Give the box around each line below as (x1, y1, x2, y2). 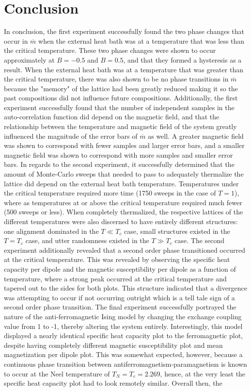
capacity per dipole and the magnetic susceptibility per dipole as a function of (4, 263, 236, 274)
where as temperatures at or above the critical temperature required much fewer (4, 197, 242, 207)
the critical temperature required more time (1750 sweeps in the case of (4, 188, 216, 198)
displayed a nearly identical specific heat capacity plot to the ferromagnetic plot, (4, 330, 243, 341)
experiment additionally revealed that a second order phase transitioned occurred (4, 244, 245, 255)
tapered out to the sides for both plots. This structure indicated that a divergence (4, 283, 247, 293)
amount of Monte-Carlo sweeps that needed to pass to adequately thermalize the (4, 169, 244, 179)
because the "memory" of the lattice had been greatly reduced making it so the (4, 83, 238, 93)
